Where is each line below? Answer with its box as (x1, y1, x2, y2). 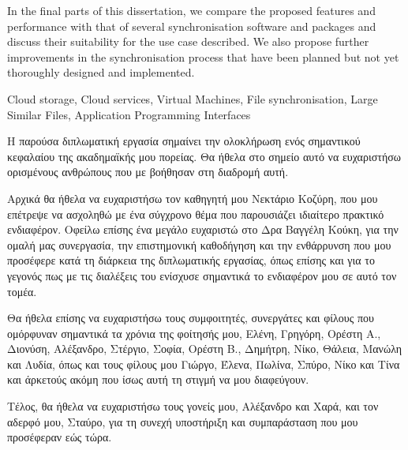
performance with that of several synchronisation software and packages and (7, 17, 376, 34)
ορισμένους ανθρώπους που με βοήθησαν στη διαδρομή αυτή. (7, 163, 289, 180)
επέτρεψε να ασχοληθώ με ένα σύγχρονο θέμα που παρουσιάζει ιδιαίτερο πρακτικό (7, 205, 384, 222)
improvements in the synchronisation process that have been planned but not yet (7, 48, 399, 65)
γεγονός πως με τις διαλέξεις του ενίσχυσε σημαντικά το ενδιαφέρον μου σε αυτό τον (7, 267, 397, 283)
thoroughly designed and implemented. (7, 64, 195, 81)
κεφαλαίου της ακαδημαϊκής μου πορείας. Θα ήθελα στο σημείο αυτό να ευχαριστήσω (7, 148, 401, 164)
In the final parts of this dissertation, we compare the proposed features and (7, 2, 376, 18)
